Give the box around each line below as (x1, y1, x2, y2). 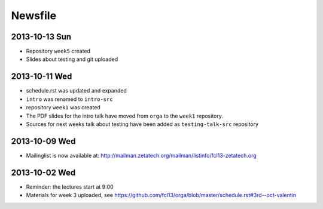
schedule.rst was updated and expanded (26, 87, 127, 94)
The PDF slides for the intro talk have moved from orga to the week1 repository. (26, 112, 224, 119)
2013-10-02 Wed (11, 167, 76, 177)
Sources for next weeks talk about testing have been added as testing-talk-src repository (26, 120, 259, 128)
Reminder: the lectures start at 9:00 (26, 183, 114, 190)
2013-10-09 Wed (11, 136, 76, 146)
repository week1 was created (26, 104, 101, 111)
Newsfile (11, 9, 57, 22)
